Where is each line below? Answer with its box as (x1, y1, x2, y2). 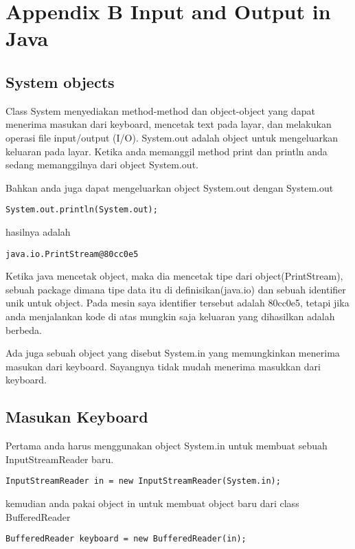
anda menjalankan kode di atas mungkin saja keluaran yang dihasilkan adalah (5, 309, 335, 324)
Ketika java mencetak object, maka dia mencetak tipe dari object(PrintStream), (5, 269, 343, 283)
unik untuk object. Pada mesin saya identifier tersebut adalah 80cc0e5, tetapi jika (5, 295, 350, 310)
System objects (5, 71, 115, 92)
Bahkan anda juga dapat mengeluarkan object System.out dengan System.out (5, 180, 334, 194)
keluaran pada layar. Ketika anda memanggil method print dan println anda (5, 144, 328, 158)
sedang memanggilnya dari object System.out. (5, 157, 198, 172)
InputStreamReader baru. (5, 451, 114, 466)
